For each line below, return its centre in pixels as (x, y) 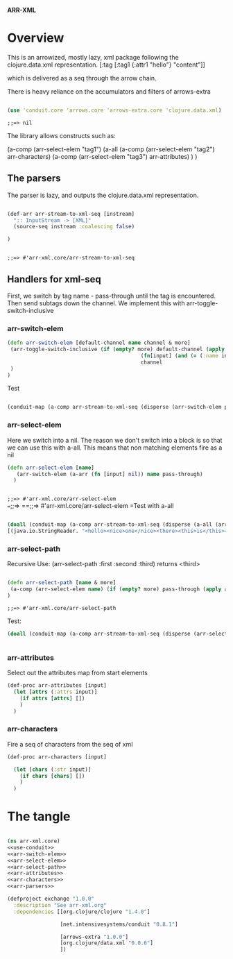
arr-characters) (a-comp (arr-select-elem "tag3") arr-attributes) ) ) (102, 156)
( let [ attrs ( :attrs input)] (55, 692)
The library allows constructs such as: (61, 135)
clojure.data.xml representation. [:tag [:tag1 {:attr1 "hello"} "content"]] (106, 65)
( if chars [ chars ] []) (52, 776)
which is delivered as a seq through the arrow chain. (82, 78)
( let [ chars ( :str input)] (52, 770)
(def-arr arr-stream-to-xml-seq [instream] (71, 214)
